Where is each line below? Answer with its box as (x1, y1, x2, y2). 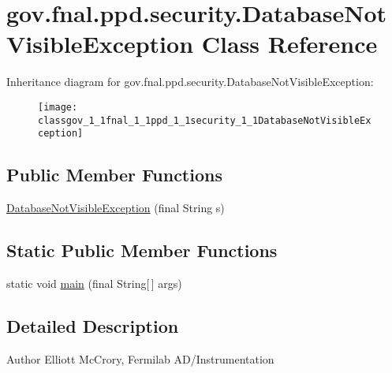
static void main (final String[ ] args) (6, 274, 182, 291)
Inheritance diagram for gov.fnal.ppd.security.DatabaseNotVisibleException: (6, 73, 374, 90)
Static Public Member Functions (6, 238, 278, 263)
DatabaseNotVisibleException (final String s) (6, 200, 225, 216)
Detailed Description (6, 313, 179, 338)
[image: (38, 101, 78, 113)
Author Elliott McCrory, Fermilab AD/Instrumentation (6, 350, 274, 367)
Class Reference (201, 28, 378, 60)
